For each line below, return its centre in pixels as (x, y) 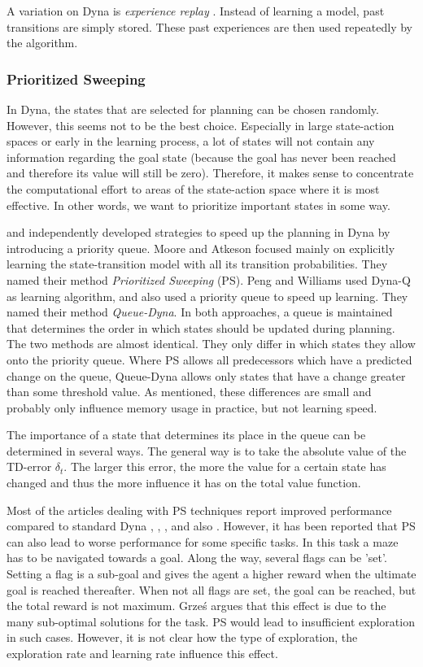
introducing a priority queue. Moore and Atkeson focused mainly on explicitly (201, 248)
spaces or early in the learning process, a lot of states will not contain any (191, 141)
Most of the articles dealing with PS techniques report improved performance (199, 510)
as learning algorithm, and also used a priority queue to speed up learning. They (207, 296)
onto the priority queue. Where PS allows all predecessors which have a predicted (209, 359)
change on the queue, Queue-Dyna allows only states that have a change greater (206, 375)
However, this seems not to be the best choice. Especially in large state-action (201, 125)
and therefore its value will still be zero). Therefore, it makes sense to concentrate (210, 173)
